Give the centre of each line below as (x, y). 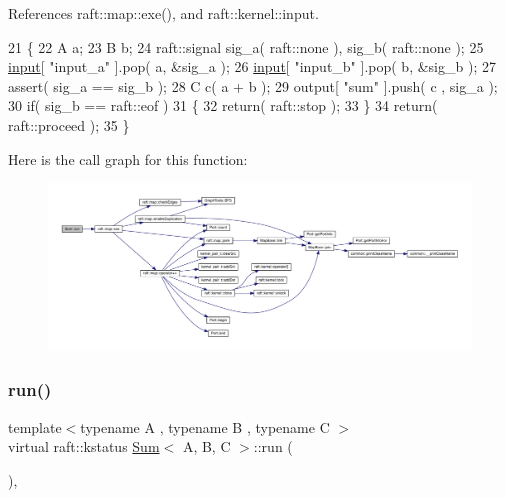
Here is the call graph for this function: (128, 158)
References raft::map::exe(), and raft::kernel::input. (163, 13)
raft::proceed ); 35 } (69, 124)
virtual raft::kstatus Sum (84, 446)
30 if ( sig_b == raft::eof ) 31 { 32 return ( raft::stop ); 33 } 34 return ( (223, 105)
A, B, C (206, 446)
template (35, 426)
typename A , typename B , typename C (205, 426)
